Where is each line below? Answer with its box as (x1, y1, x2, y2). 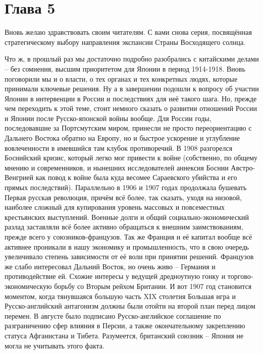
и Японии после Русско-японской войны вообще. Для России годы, (5, 112, 212, 123)
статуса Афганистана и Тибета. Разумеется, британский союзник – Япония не (5, 330, 244, 340)
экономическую (5, 280, 52, 291)
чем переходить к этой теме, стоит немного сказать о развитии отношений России (5, 103, 257, 113)
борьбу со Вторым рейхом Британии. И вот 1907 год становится (54, 280, 252, 291)
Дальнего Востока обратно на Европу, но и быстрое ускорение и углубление (5, 133, 240, 143)
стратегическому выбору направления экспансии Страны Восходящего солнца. (5, 36, 246, 47)
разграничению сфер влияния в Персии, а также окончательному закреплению (5, 320, 245, 331)
